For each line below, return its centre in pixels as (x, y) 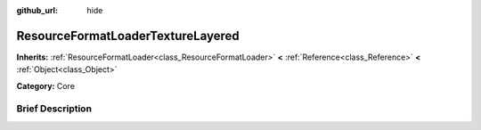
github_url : (37, 10)
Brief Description (54, 109)
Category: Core (46, 85)
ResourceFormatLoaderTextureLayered (128, 36)
